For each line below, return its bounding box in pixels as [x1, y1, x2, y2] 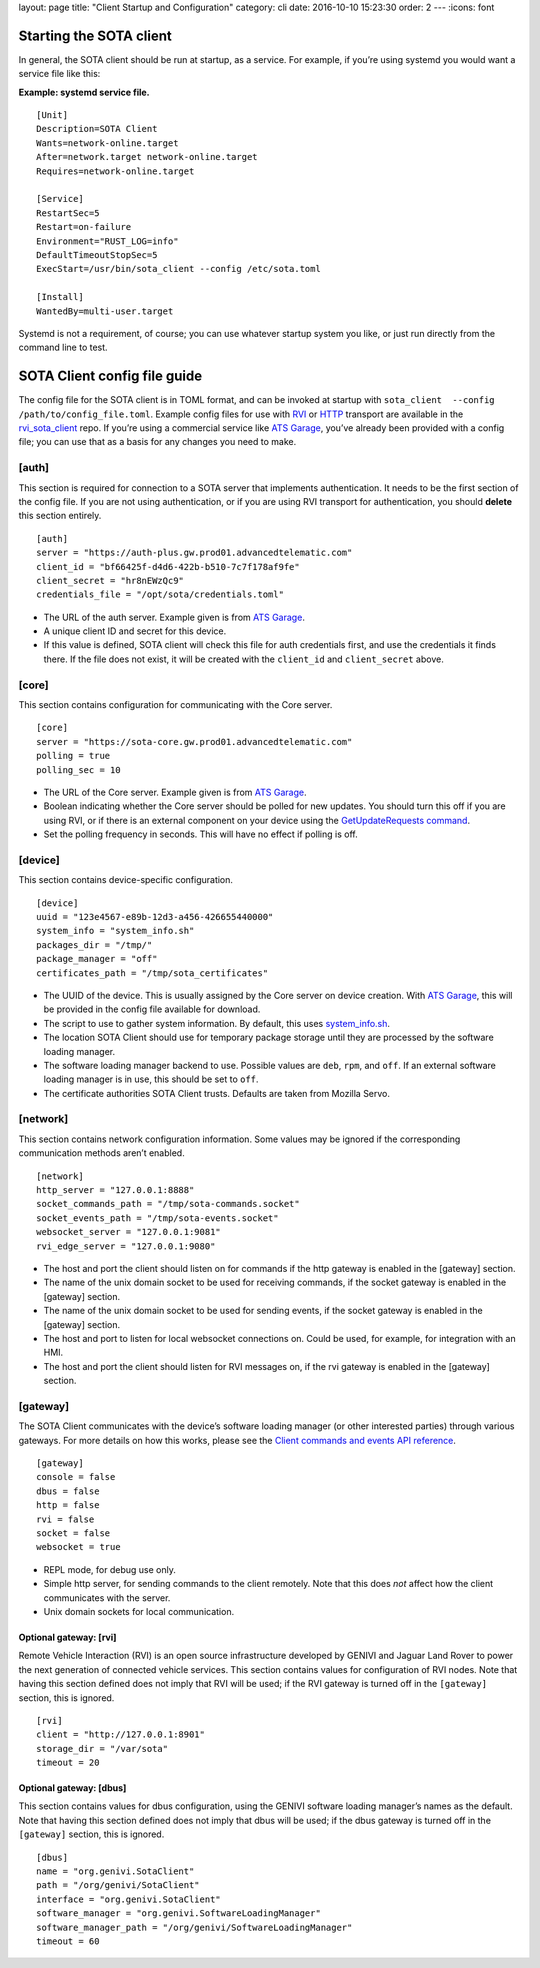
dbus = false [36, 1485, 100, 1497]
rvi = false [36, 1513, 95, 1525]
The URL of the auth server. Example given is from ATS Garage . [43, 611, 305, 623]
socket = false [36, 1527, 111, 1539]
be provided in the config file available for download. [43, 1003, 261, 1015]
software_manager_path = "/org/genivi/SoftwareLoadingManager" [36, 1921, 353, 1933]
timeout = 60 [36, 1935, 100, 1947]
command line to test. [18, 341, 109, 354]
